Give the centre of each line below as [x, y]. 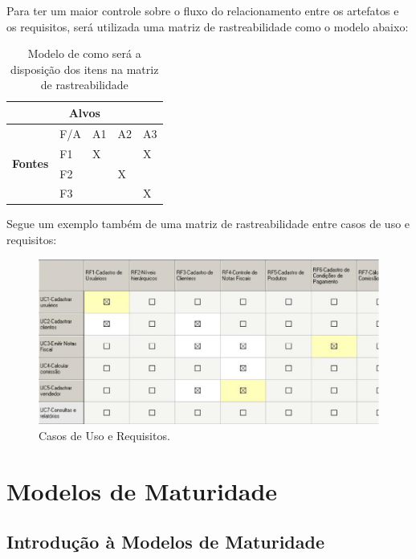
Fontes [31, 163]
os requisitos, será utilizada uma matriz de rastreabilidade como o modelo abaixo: [208, 26]
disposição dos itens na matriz [85, 69]
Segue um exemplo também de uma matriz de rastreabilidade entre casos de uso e [208, 224]
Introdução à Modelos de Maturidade [166, 542]
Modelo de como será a [84, 53]
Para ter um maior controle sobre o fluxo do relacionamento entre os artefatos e [203, 10]
